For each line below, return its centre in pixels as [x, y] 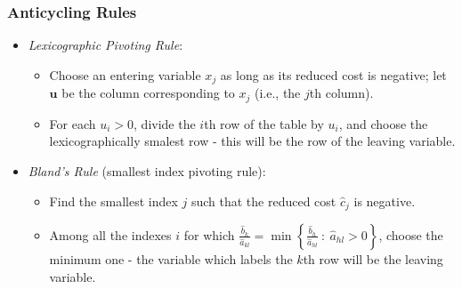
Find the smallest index [113, 201]
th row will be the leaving [373, 258]
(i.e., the [277, 93]
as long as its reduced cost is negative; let [333, 74]
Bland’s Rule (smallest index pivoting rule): [147, 170]
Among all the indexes [110, 234]
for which [209, 234]
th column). [341, 93]
